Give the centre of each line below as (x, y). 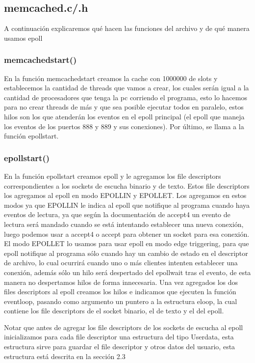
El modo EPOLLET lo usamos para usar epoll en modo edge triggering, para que (127, 243)
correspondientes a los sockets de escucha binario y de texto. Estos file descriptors (127, 185)
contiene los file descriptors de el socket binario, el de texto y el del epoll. (114, 311)
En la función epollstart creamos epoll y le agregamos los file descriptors (113, 176)
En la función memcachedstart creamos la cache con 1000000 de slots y (111, 78)
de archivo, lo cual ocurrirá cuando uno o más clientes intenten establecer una (121, 263)
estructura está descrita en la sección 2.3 (65, 356)
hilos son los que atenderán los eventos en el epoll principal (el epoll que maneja (124, 116)
